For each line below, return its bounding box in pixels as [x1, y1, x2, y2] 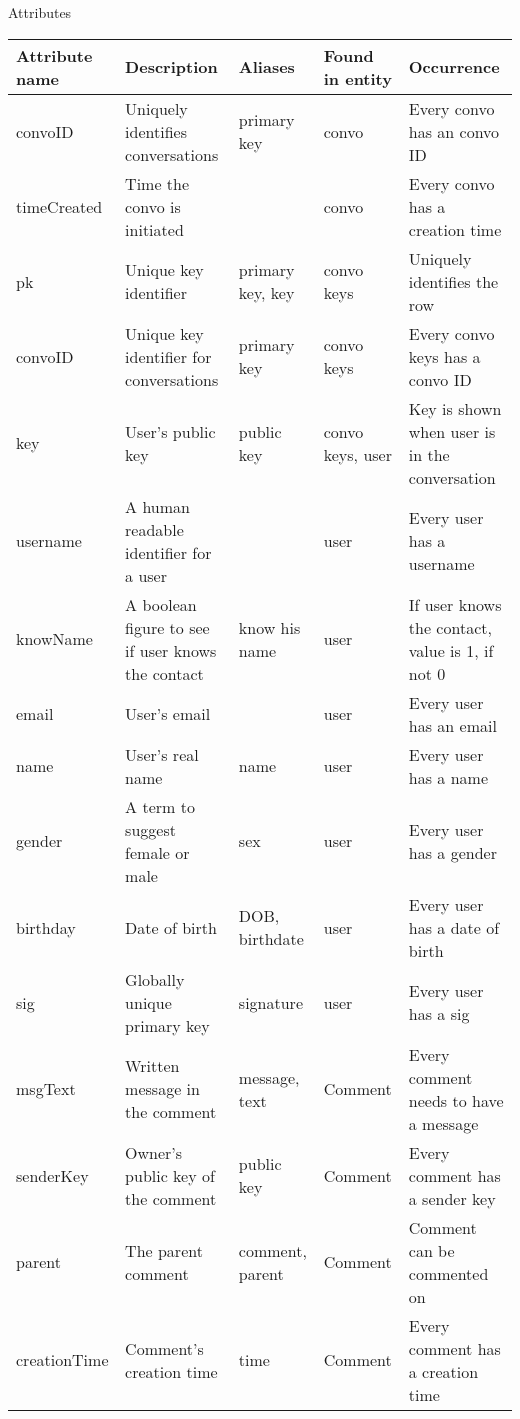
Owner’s [125, 1140, 183, 1164]
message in [125, 1077, 200, 1101]
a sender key [408, 1186, 496, 1210]
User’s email [125, 702, 211, 726]
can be [408, 1238, 455, 1262]
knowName [16, 627, 93, 651]
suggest [125, 817, 176, 841]
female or [125, 840, 190, 864]
